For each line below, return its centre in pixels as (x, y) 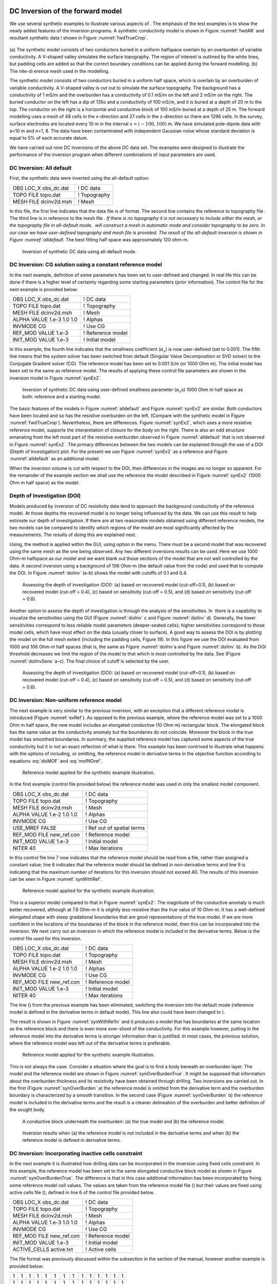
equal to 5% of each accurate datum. (49, 138)
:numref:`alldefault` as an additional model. (55, 459)
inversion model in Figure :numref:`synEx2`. (56, 378)
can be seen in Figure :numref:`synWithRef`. (56, 879)
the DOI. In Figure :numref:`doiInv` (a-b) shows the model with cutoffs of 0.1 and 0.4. (98, 573)
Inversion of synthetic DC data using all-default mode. (80, 251)
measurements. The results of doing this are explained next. (73, 535)
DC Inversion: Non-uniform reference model (66, 700)
